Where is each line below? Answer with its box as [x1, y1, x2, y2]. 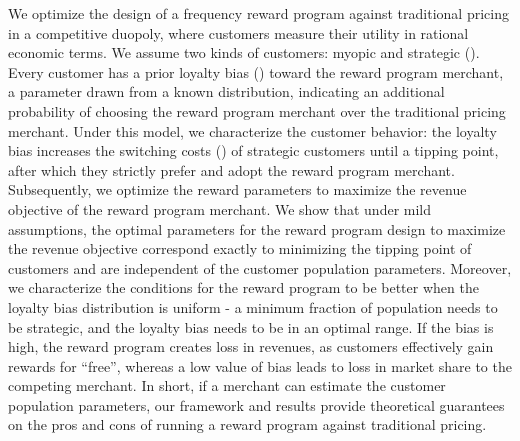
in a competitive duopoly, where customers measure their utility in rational [8, 22, 469, 43]
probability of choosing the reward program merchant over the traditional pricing [8, 100, 506, 121]
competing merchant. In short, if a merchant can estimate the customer [8, 375, 446, 396]
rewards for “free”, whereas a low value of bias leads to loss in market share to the [8, 355, 512, 376]
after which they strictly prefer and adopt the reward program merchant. [8, 159, 455, 180]
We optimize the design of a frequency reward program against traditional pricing [8, 3, 509, 23]
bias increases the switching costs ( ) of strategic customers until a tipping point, [8, 140, 499, 161]
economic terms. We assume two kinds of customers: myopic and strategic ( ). [8, 42, 480, 63]
